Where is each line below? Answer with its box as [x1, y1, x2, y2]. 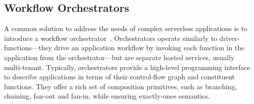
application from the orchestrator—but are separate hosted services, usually [4, 52, 235, 62]
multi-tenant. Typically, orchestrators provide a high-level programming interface [4, 62, 251, 72]
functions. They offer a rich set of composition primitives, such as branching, [4, 81, 237, 91]
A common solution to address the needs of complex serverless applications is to [4, 23, 248, 34]
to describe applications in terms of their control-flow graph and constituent [4, 71, 235, 82]
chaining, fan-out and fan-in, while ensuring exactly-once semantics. [4, 91, 210, 101]
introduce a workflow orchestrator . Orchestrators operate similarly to [4, 33, 217, 43]
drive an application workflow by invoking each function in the [54, 42, 245, 53]
